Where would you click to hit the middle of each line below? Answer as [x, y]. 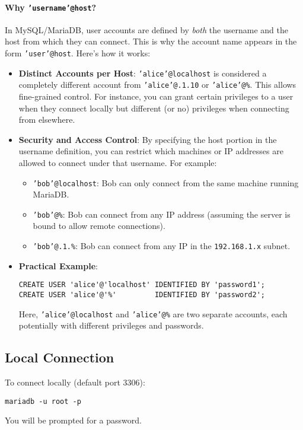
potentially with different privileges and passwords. [111, 325]
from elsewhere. [47, 120]
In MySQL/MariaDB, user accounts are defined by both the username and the [146, 29]
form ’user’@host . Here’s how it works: [78, 53]
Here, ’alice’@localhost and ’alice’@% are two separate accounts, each [153, 313]
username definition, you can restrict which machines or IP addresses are [151, 151]
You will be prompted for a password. [73, 420]
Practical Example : [58, 265]
